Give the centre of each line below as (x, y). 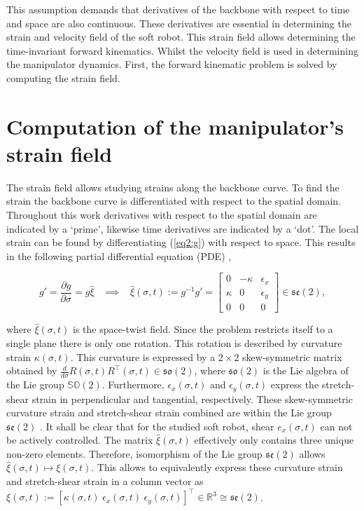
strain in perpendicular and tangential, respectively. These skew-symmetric (192, 398)
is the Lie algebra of (306, 370)
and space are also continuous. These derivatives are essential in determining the (179, 23)
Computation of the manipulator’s (175, 126)
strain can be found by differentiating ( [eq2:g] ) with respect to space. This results (181, 242)
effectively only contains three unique (274, 440)
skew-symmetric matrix (292, 356)
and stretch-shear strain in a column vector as (105, 481)
